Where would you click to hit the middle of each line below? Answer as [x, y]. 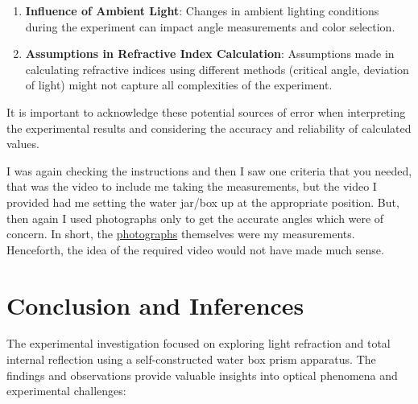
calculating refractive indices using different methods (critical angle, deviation [217, 69]
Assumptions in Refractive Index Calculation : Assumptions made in [210, 54]
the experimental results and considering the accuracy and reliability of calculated [209, 128]
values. [23, 144]
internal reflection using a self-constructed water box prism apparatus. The [191, 359]
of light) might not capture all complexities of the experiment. [179, 85]
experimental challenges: [66, 391]
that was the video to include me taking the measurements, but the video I [192, 186]
